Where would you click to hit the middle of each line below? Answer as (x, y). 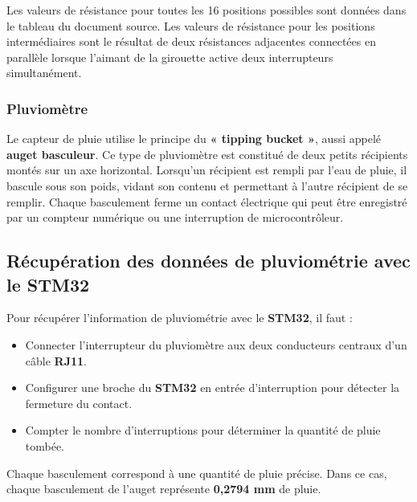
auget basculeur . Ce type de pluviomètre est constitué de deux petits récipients (207, 154)
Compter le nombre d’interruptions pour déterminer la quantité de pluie (203, 430)
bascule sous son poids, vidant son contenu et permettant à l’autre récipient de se (207, 185)
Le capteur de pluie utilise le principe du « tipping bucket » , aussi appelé (194, 139)
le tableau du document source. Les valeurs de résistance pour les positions (191, 25)
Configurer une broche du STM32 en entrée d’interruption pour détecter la (213, 388)
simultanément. (44, 73)
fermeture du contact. (79, 403)
